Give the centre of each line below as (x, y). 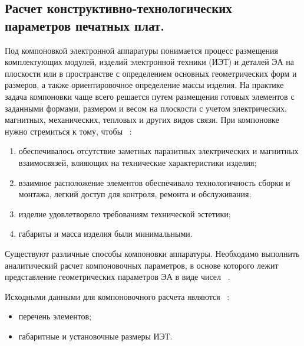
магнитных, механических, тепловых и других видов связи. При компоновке (142, 120)
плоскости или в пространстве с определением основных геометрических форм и (151, 73)
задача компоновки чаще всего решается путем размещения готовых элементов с (150, 96)
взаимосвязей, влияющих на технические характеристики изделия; (138, 162)
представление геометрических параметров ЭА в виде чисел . (118, 277)
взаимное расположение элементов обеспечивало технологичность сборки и (154, 182)
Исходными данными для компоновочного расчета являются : (117, 296)
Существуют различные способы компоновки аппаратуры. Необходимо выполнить (152, 253)
